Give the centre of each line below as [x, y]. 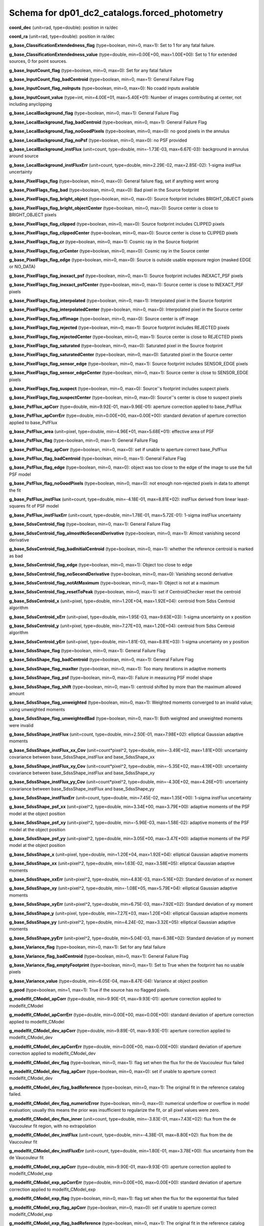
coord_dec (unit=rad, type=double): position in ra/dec [64, 27]
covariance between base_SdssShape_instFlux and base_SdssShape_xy [82, 773]
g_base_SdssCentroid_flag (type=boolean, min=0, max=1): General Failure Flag [90, 524]
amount [17, 693]
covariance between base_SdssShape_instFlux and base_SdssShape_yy [82, 789]
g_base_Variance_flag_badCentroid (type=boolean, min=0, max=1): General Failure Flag [99, 956]
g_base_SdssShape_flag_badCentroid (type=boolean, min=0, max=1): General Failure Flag [101, 660]
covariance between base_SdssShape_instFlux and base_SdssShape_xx [82, 757]
